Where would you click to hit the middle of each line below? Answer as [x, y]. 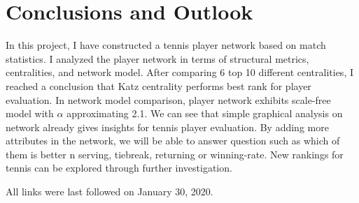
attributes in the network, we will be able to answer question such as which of [173, 141]
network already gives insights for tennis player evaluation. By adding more [167, 127]
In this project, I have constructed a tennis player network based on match [166, 45]
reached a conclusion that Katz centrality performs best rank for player [159, 85]
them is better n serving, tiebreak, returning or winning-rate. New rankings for [175, 154]
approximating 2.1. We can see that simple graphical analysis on [205, 113]
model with [30, 113]
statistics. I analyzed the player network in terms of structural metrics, [157, 58]
